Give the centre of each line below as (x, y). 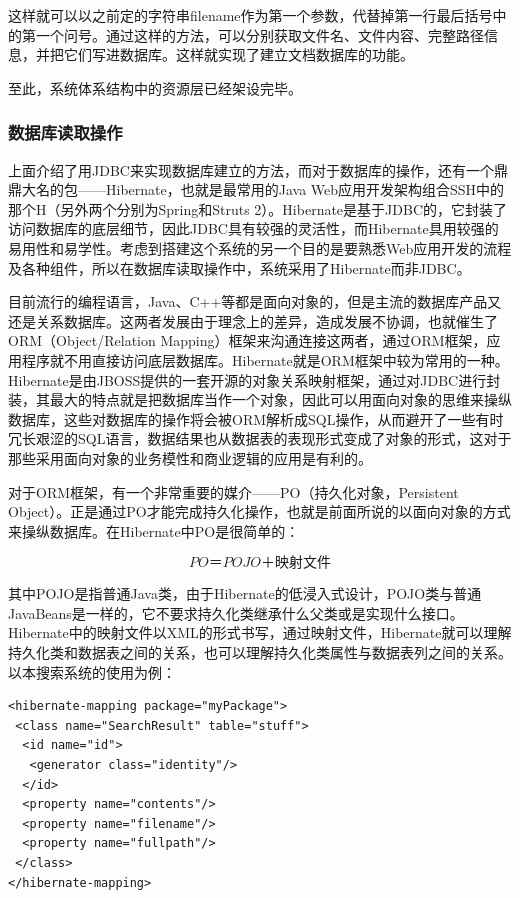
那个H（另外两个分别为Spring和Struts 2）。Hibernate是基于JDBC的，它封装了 (257, 208)
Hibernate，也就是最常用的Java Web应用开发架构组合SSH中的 (305, 189)
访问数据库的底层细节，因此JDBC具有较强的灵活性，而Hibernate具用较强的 (253, 228)
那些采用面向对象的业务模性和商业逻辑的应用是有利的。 (190, 457)
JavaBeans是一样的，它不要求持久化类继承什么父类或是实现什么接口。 (236, 612)
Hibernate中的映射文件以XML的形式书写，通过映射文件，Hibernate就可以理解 (260, 632)
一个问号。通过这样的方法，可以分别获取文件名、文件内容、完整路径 (259, 34)
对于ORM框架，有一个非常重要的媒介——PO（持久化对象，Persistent (233, 491)
